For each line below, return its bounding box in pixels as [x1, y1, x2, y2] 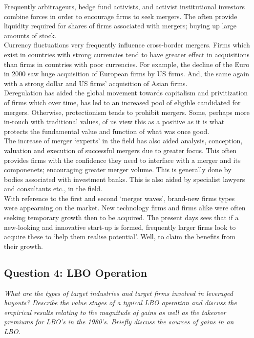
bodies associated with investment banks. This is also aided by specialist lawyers [4, 174, 245, 184]
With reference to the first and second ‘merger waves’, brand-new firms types [4, 193, 235, 203]
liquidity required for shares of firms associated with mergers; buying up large [4, 21, 237, 31]
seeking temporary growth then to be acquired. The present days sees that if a [4, 212, 239, 223]
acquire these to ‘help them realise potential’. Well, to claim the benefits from [4, 231, 235, 242]
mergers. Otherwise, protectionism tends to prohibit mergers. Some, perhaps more [4, 107, 250, 117]
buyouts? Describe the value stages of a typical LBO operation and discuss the [4, 297, 237, 308]
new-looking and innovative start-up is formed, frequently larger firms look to [4, 222, 236, 232]
